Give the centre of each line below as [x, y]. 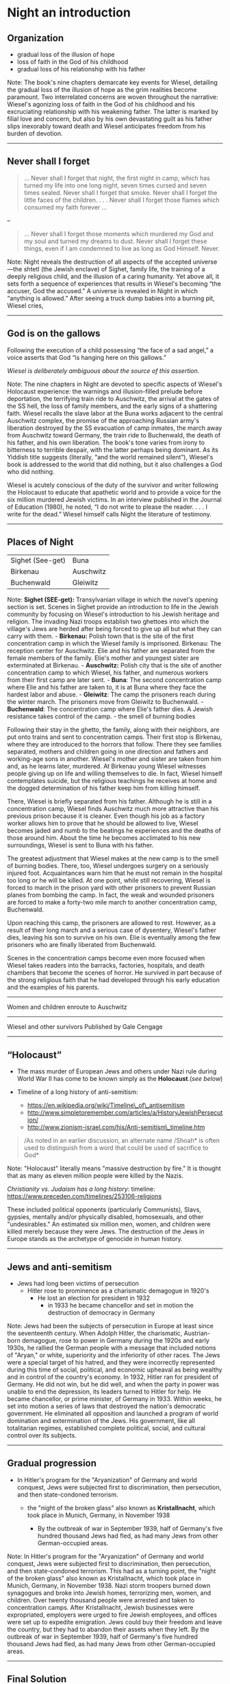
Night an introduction [69, 13]
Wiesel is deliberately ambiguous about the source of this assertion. [103, 371]
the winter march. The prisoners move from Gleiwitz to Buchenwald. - [105, 702]
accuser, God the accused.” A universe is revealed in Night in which [103, 291]
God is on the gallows [54, 333]
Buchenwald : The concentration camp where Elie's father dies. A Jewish [110, 709]
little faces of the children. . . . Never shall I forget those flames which [122, 200]
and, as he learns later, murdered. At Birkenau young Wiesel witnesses [107, 766]
